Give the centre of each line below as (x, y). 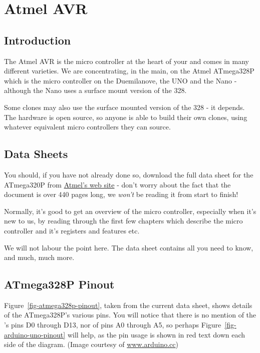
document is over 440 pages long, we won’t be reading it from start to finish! (121, 194)
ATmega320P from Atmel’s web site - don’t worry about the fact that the (117, 184)
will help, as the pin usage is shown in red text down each (156, 334)
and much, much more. (39, 257)
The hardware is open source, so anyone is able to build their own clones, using (126, 117)
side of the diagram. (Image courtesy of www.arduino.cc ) (91, 344)
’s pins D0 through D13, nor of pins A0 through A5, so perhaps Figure (113, 325)
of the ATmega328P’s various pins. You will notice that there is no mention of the (130, 315)
